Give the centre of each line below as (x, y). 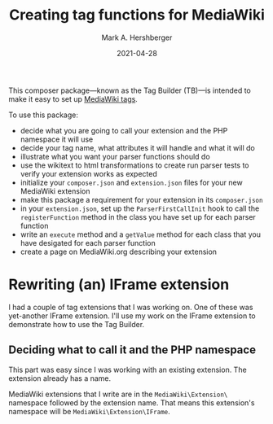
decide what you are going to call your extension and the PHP (124, 130)
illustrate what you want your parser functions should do (115, 156)
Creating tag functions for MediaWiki (137, 15)
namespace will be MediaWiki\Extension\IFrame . (90, 411)
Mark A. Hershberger (137, 37)
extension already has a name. (60, 378)
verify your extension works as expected (88, 173)
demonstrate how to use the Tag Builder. (77, 324)
